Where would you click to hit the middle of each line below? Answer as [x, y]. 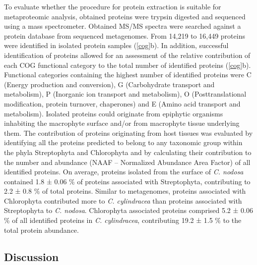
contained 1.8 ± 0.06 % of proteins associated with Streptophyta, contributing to [127, 181]
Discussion [32, 256]
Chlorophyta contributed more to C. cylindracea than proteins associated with [123, 200]
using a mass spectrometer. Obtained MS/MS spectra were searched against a [123, 26]
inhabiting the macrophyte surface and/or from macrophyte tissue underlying [122, 123]
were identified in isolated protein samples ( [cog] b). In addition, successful [116, 45]
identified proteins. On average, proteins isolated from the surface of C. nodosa [124, 172]
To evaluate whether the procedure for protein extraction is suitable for [113, 6]
